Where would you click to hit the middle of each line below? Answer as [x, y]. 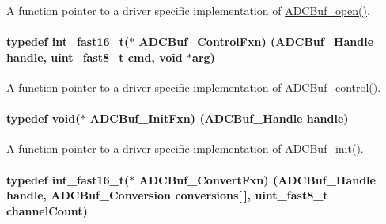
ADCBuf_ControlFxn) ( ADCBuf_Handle [256, 42]
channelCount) [47, 210]
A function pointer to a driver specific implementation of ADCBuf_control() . [194, 87]
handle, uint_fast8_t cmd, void [95, 57]
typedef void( [44, 118]
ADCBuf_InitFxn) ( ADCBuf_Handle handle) [219, 118]
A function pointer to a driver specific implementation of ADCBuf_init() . [185, 148]
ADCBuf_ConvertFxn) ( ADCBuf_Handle [257, 179]
